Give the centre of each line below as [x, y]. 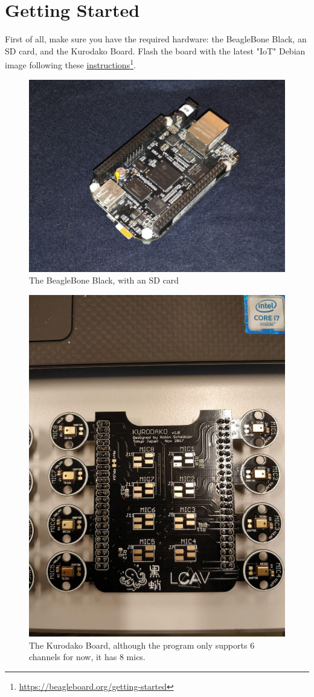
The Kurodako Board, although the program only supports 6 [142, 645]
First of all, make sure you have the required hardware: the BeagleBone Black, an [156, 39]
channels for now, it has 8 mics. [87, 657]
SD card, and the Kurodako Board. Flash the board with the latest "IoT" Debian [155, 50]
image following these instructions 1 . [70, 64]
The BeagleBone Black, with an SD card [104, 280]
